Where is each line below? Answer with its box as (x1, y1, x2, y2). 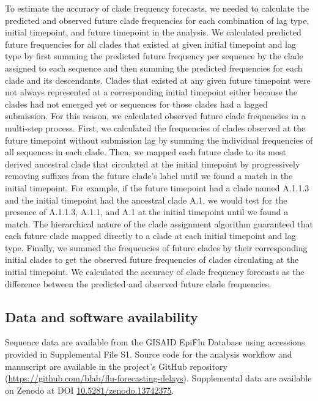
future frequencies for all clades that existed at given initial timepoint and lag (5, 37, 296, 50)
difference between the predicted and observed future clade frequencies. (5, 277, 272, 290)
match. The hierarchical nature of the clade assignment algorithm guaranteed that (5, 217, 313, 230)
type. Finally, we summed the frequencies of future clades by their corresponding (5, 241, 308, 254)
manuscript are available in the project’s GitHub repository (5, 359, 227, 372)
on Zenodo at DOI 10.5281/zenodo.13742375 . (5, 383, 174, 396)
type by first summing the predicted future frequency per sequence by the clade (5, 50, 303, 62)
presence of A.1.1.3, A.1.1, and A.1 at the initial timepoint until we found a (5, 205, 289, 218)
